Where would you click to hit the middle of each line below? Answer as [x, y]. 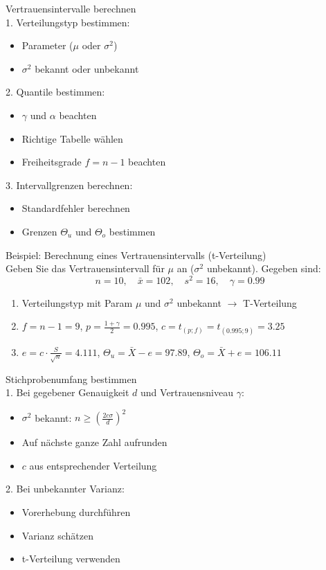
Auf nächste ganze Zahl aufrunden [94, 442]
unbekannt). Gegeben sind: [264, 268]
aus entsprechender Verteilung [93, 465]
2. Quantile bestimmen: [55, 92]
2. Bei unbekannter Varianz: [65, 489]
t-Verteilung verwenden [71, 559]
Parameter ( [47, 45]
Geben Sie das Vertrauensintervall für [85, 268]
